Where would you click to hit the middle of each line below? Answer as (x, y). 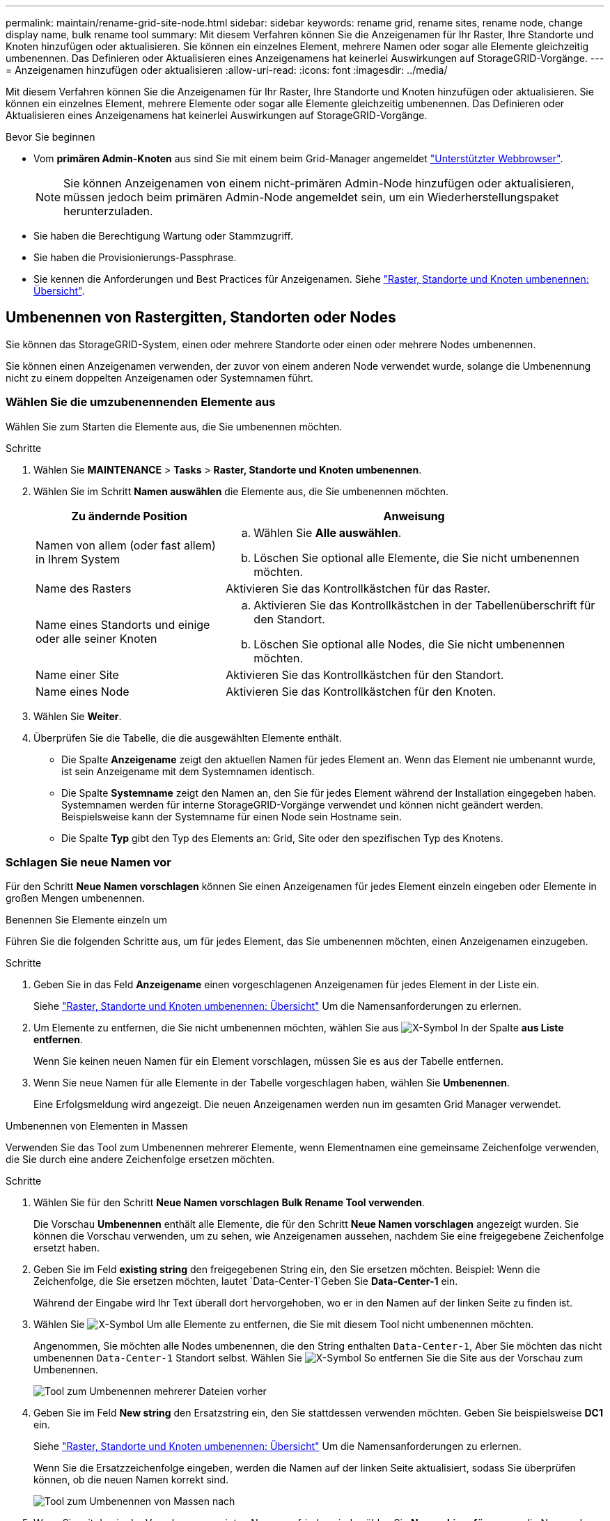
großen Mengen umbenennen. (75, 898)
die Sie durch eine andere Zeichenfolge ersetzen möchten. (140, 1160)
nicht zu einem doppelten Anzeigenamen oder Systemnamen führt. (159, 377)
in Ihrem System (78, 559)
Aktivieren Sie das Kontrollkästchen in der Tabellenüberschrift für (424, 605)
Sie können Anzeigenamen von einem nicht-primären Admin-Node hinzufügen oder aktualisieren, (319, 183)
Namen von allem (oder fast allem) (126, 545)
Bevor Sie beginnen (50, 137)
